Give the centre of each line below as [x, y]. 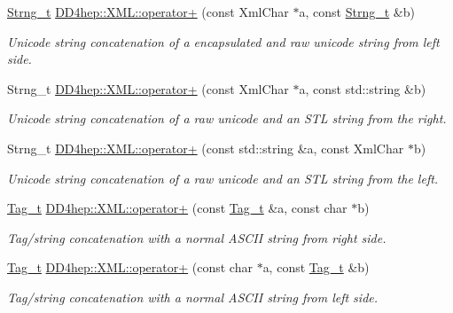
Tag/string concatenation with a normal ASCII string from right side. [197, 237]
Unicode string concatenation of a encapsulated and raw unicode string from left [223, 41]
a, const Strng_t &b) [357, 12]
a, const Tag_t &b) [316, 267]
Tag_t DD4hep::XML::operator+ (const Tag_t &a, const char [177, 208]
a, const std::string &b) [363, 88]
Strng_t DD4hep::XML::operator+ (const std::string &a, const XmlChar [206, 148]
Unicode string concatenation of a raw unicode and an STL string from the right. [227, 118]
